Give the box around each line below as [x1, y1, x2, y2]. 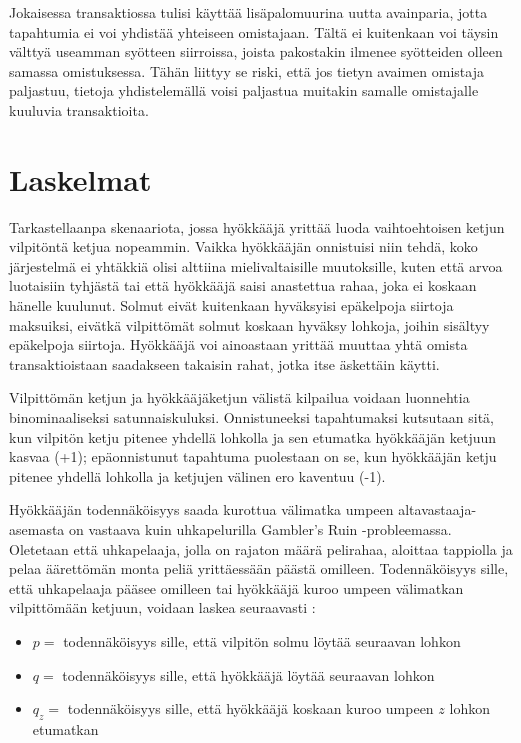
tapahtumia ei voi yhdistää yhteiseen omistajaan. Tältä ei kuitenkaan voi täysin [9, 21, 499, 42]
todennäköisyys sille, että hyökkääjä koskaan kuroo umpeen [67, 698, 434, 719]
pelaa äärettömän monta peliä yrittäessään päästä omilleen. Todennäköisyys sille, [9, 558, 509, 579]
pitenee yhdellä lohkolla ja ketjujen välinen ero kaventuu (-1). [9, 465, 386, 486]
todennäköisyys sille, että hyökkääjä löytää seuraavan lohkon [62, 664, 435, 685]
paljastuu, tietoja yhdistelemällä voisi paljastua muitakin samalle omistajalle [9, 80, 479, 101]
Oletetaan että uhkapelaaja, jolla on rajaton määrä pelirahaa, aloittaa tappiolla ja [9, 538, 513, 559]
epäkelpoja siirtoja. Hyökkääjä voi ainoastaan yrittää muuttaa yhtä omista [9, 334, 468, 355]
